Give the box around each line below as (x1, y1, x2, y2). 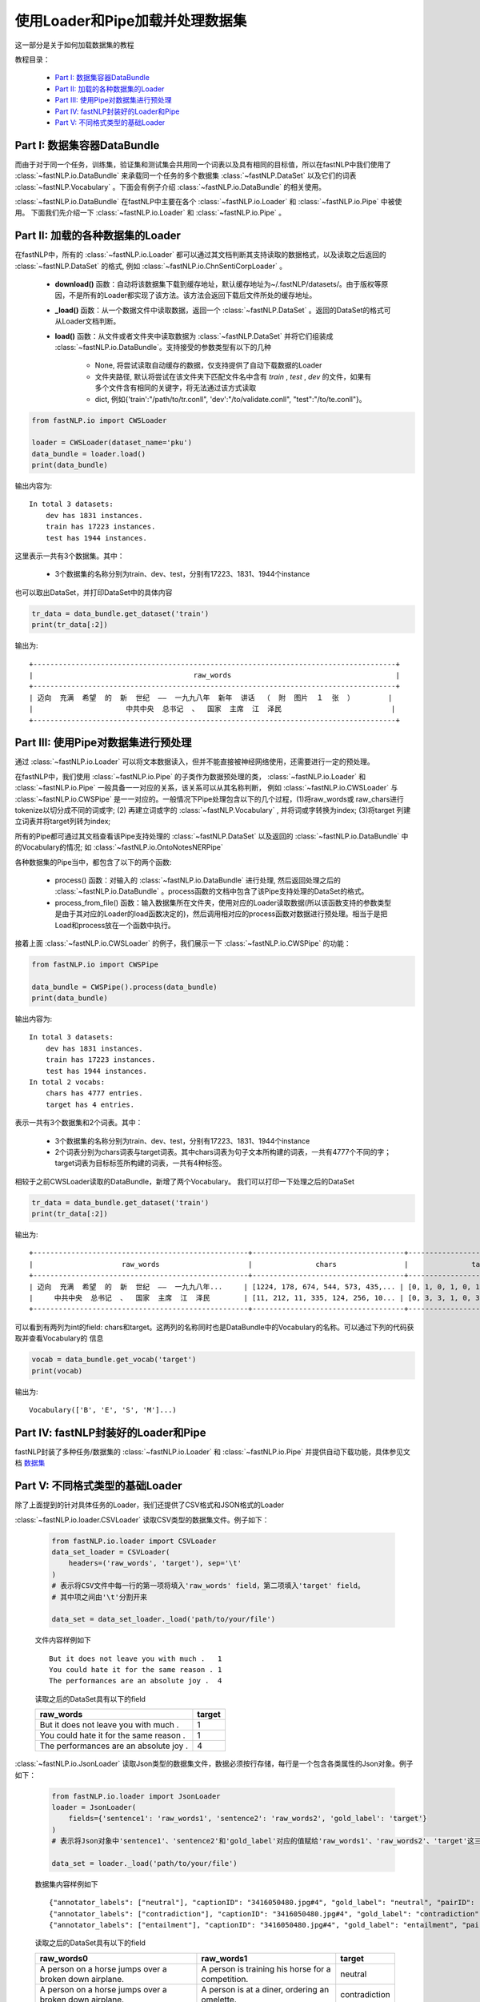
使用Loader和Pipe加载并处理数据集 (14, 12, 247, 30)
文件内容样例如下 (34, 1635, 91, 1645)
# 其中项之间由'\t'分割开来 (51, 1592, 148, 1602)
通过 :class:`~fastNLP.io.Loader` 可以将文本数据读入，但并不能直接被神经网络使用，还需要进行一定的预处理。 (14, 757, 375, 766)
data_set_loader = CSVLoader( (51, 1547, 170, 1557)
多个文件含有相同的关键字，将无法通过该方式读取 (94, 383, 256, 392)
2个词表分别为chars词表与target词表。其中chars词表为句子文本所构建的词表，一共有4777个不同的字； (54, 1147, 392, 1156)
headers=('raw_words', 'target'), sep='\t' (68, 1558, 242, 1568)
